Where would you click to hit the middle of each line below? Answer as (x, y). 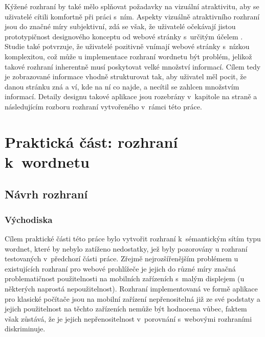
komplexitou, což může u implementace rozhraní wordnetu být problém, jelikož (128, 56)
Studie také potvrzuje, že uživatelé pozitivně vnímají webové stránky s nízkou (127, 46)
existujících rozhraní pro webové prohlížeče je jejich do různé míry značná (120, 268)
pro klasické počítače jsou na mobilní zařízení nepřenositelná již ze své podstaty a (132, 298)
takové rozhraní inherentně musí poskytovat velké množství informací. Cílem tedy (133, 66)
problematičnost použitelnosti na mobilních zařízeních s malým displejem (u (125, 278)
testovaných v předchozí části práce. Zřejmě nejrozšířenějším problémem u (122, 259)
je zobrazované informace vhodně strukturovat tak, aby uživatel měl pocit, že (126, 76)
